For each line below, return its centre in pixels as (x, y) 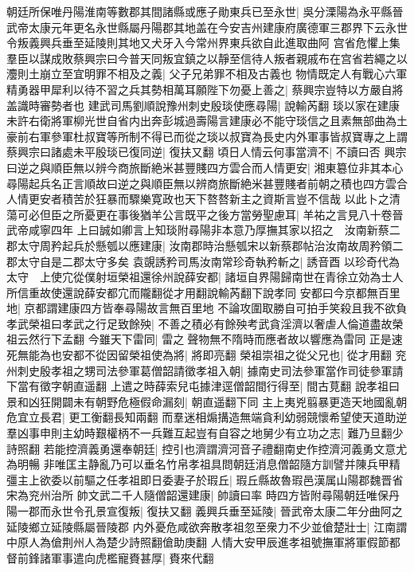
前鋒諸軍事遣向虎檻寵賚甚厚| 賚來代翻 (115, 557)
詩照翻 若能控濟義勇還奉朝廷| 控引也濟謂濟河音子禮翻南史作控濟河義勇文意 (201, 448)
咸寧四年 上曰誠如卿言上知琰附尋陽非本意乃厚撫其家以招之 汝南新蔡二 (214, 230)
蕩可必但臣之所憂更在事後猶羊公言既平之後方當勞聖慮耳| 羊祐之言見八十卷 (199, 214)
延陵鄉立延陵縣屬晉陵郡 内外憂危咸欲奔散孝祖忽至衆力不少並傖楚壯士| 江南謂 (207, 526)
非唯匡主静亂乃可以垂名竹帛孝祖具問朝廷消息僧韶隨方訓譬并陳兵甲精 (222, 464)
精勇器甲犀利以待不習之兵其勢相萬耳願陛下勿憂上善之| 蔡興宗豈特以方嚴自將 (205, 89)
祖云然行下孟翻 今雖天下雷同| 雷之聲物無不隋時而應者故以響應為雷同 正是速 (205, 339)
